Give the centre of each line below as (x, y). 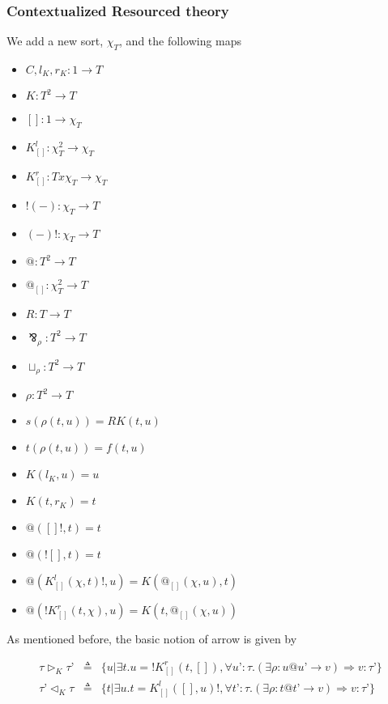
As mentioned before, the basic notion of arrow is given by (152, 639)
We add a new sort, (55, 41)
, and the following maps (181, 41)
